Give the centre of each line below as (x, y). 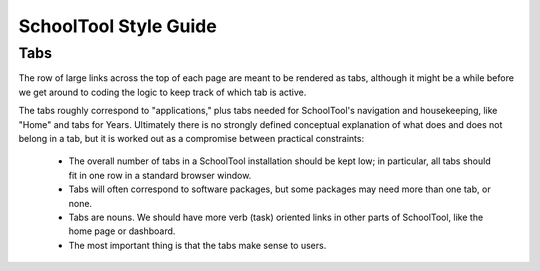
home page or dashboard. (122, 231)
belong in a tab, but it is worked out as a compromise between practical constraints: (191, 138)
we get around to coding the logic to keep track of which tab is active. (162, 92)
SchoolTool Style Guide (117, 26)
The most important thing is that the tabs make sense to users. (197, 245)
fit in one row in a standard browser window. (160, 175)
